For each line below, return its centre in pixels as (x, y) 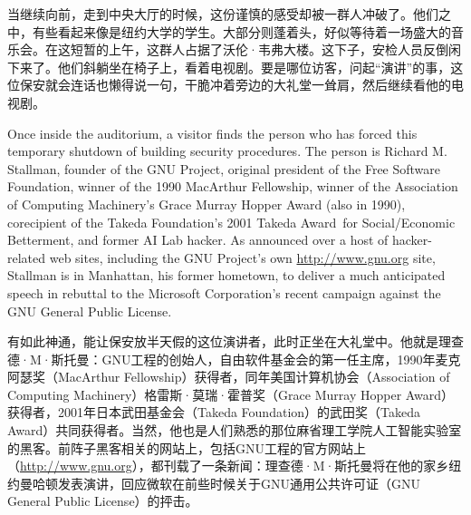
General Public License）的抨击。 (103, 501)
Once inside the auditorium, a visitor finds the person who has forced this (212, 133)
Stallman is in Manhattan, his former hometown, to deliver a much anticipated (226, 275)
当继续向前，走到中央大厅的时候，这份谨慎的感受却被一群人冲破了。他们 (223, 14)
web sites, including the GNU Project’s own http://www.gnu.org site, (242, 257)
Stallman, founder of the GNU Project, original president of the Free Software (224, 168)
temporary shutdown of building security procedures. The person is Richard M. (227, 151)
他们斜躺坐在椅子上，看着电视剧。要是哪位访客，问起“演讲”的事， (254, 67)
